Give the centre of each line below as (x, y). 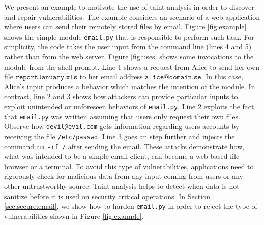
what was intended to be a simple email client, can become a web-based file (122, 156)
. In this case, (222, 76)
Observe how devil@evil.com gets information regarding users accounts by (122, 126)
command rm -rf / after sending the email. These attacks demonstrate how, (124, 146)
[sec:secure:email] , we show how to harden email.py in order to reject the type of (131, 206)
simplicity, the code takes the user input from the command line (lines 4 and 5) (128, 46)
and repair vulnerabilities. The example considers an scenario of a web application (132, 17)
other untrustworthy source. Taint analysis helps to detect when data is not (122, 186)
